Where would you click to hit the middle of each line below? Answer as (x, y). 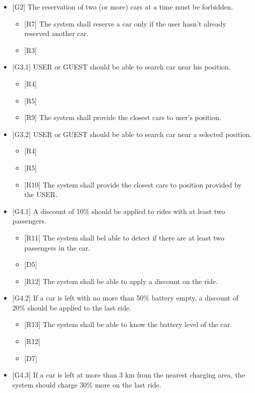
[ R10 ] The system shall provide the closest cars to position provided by (133, 184)
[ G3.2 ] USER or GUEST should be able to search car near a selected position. (132, 134)
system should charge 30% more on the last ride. (87, 384)
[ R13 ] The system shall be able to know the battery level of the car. (128, 324)
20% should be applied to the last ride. (72, 307)
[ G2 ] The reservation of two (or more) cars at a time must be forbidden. (122, 6)
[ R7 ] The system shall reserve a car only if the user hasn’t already (125, 23)
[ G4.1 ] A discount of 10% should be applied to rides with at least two (118, 211)
